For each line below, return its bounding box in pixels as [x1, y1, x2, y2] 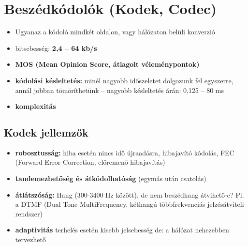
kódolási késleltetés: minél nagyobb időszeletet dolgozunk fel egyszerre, [15, 75, 233, 85]
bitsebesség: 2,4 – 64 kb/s [15, 43, 97, 53]
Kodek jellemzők [4, 125, 88, 140]
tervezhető [15, 234, 46, 245]
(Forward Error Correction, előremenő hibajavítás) [15, 157, 165, 167]
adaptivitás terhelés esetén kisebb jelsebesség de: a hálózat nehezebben [15, 225, 229, 235]
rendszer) [15, 208, 43, 218]
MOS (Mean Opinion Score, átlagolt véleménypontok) [15, 59, 200, 69]
